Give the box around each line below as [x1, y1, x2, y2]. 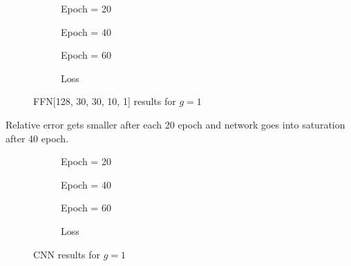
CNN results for [33, 247, 101, 261]
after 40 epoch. [6, 131, 69, 145]
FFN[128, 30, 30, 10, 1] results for [33, 94, 176, 108]
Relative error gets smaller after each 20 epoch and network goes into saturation [6, 117, 345, 131]
